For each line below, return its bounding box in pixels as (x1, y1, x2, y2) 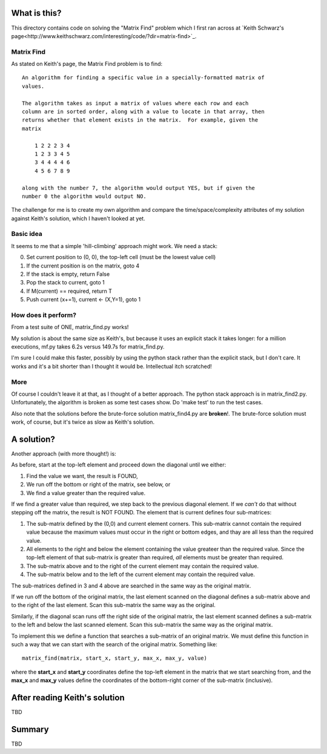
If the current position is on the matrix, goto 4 (26, 262, 140, 269)
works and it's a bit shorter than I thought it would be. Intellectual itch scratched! (11, 362, 212, 370)
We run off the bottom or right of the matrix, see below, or (26, 481, 171, 488)
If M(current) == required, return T (26, 287, 112, 295)
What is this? (11, 8, 62, 18)
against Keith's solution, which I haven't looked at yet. (11, 215, 145, 222)
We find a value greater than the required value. (26, 489, 145, 496)
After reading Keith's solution (11, 692, 125, 703)
